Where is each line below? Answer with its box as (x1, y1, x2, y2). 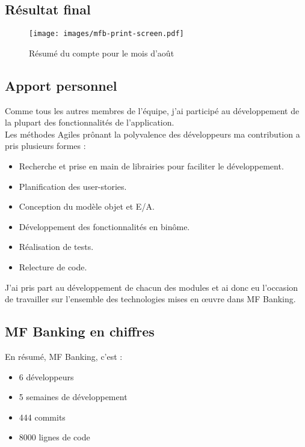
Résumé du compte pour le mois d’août (29, 46, 174, 59)
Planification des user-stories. (19, 180, 127, 192)
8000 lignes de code (19, 431, 90, 443)
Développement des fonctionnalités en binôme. (19, 220, 190, 233)
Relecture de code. (19, 261, 87, 273)
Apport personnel (5, 76, 117, 94)
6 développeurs (19, 370, 74, 383)
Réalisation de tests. (19, 240, 94, 253)
